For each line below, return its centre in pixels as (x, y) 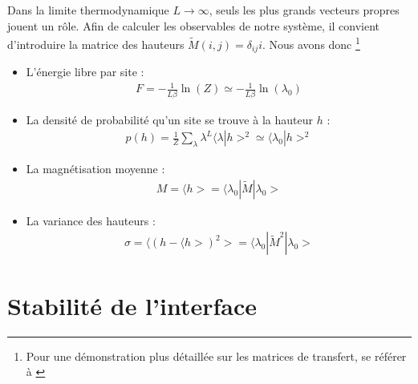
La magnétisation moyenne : (95, 169)
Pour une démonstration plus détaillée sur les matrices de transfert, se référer (216, 356)
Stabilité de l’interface (132, 305)
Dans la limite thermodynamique (88, 10)
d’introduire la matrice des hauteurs (96, 44)
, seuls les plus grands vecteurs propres (304, 10)
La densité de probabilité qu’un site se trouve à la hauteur (169, 119)
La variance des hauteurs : (91, 220)
